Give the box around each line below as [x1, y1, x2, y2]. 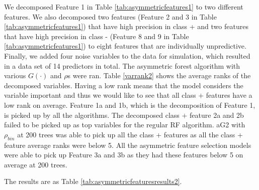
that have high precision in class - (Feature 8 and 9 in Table [4, 31, 189, 41]
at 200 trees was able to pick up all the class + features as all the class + [17, 129, 243, 139]
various [4, 70, 26, 81]
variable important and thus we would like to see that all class [4, 90, 196, 100]
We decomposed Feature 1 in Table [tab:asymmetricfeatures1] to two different [4, 2, 243, 12]
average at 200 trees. [4, 159, 67, 169]
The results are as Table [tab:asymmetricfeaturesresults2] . [4, 176, 182, 186]
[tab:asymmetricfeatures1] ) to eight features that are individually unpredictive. [4, 41, 246, 51]
